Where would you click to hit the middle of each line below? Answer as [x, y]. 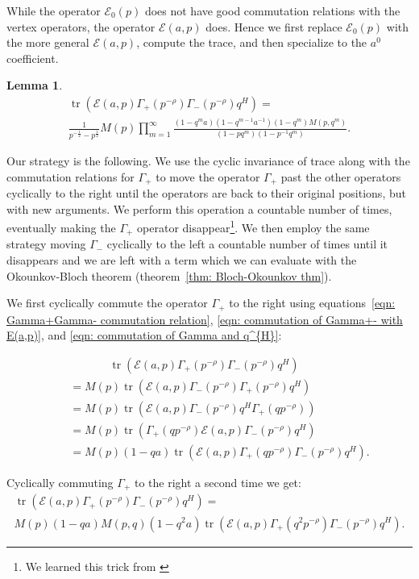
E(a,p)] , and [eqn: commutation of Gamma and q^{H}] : [144, 335]
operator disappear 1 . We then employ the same [253, 226]
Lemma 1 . [35, 85]
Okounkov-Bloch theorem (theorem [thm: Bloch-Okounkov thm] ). [169, 275]
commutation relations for [71, 176]
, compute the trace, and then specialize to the [252, 42]
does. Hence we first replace [274, 26]
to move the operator [208, 176]
